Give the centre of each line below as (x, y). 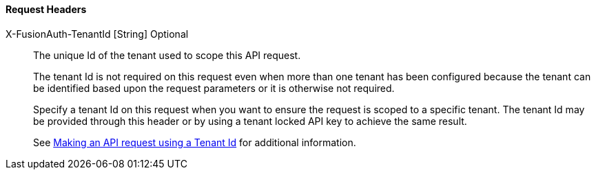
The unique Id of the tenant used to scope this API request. (167, 55)
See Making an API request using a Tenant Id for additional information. (195, 142)
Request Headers (46, 9)
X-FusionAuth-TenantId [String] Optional (97, 34)
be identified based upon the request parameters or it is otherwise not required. (214, 88)
